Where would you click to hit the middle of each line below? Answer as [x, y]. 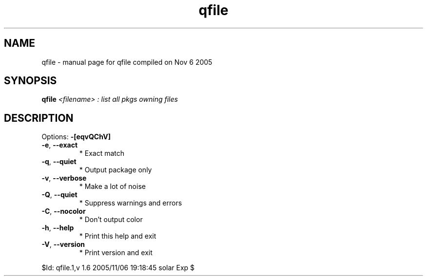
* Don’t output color [111, 220]
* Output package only [116, 170]
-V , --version [63, 244]
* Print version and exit [116, 253]
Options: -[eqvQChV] [76, 137]
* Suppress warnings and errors [131, 203]
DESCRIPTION [39, 118]
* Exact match [102, 153]
